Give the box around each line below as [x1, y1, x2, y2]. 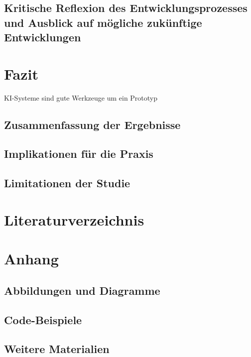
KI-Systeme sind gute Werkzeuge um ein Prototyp [4, 92, 158, 103]
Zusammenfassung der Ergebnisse [4, 117, 181, 132]
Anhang [4, 248, 59, 269]
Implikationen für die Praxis [4, 146, 153, 161]
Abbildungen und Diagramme [4, 282, 160, 298]
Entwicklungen [4, 29, 81, 45]
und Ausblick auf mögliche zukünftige [4, 14, 202, 30]
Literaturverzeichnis [4, 209, 144, 230]
